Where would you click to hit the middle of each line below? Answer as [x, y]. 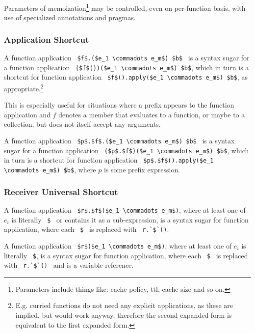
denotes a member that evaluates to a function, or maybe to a [152, 114]
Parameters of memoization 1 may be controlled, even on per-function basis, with [125, 7]
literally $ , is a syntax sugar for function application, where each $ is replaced [126, 255]
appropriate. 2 [24, 88]
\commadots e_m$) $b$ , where [50, 170]
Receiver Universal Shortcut [61, 191]
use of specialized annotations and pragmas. [70, 17]
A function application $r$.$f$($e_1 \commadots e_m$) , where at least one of [125, 209]
